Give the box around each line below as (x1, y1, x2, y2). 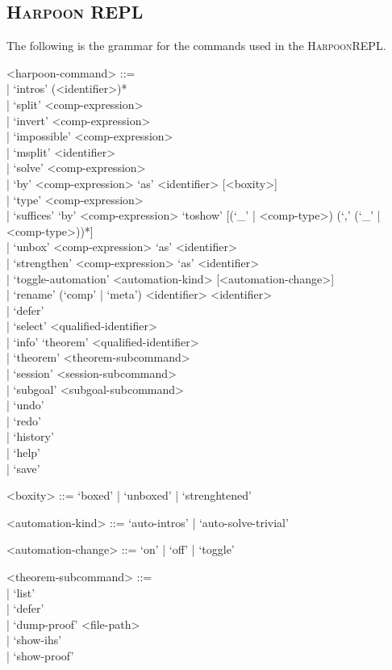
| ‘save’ (6, 459, 40, 476)
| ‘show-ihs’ (6, 631, 62, 648)
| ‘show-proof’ (6, 647, 74, 664)
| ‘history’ (6, 428, 54, 445)
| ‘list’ (6, 584, 35, 601)
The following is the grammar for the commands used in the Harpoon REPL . (6, 37, 386, 54)
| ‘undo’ (6, 396, 44, 413)
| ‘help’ (6, 444, 41, 461)
